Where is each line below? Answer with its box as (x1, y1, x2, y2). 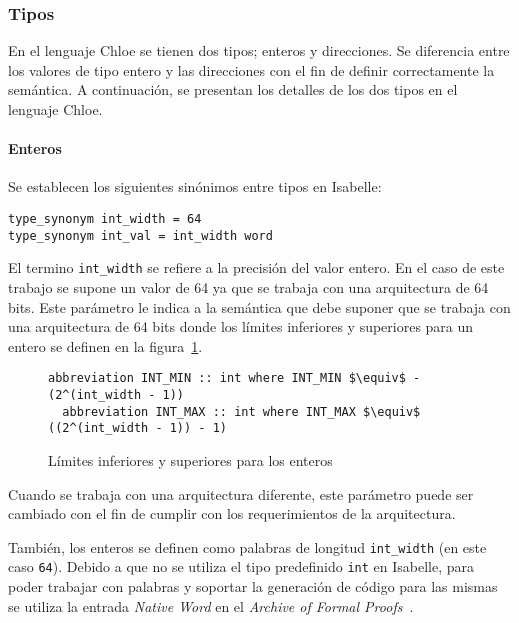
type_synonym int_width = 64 (8, 211, 202, 226)
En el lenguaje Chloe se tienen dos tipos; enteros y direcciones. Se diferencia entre (8, 40, 510, 61)
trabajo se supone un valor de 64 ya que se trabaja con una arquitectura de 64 (8, 276, 489, 297)
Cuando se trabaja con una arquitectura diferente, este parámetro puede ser (8, 483, 474, 504)
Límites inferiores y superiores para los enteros (48, 449, 333, 470)
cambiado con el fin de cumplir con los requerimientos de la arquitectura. (8, 503, 456, 524)
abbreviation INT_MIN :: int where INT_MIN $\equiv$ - (48, 371, 421, 386)
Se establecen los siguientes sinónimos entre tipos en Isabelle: (8, 176, 382, 197)
